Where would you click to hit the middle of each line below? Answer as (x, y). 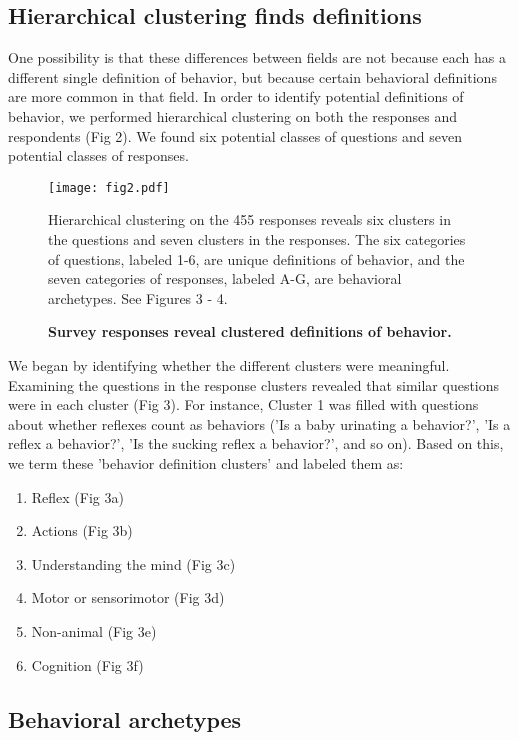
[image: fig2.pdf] (109, 187)
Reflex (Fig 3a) (77, 496)
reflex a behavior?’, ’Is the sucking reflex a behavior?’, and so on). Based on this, (256, 443)
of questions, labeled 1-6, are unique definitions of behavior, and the (256, 258)
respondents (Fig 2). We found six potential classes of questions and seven (235, 135)
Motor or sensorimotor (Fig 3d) (128, 597)
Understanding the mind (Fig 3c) (133, 563)
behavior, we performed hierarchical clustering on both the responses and (232, 115)
